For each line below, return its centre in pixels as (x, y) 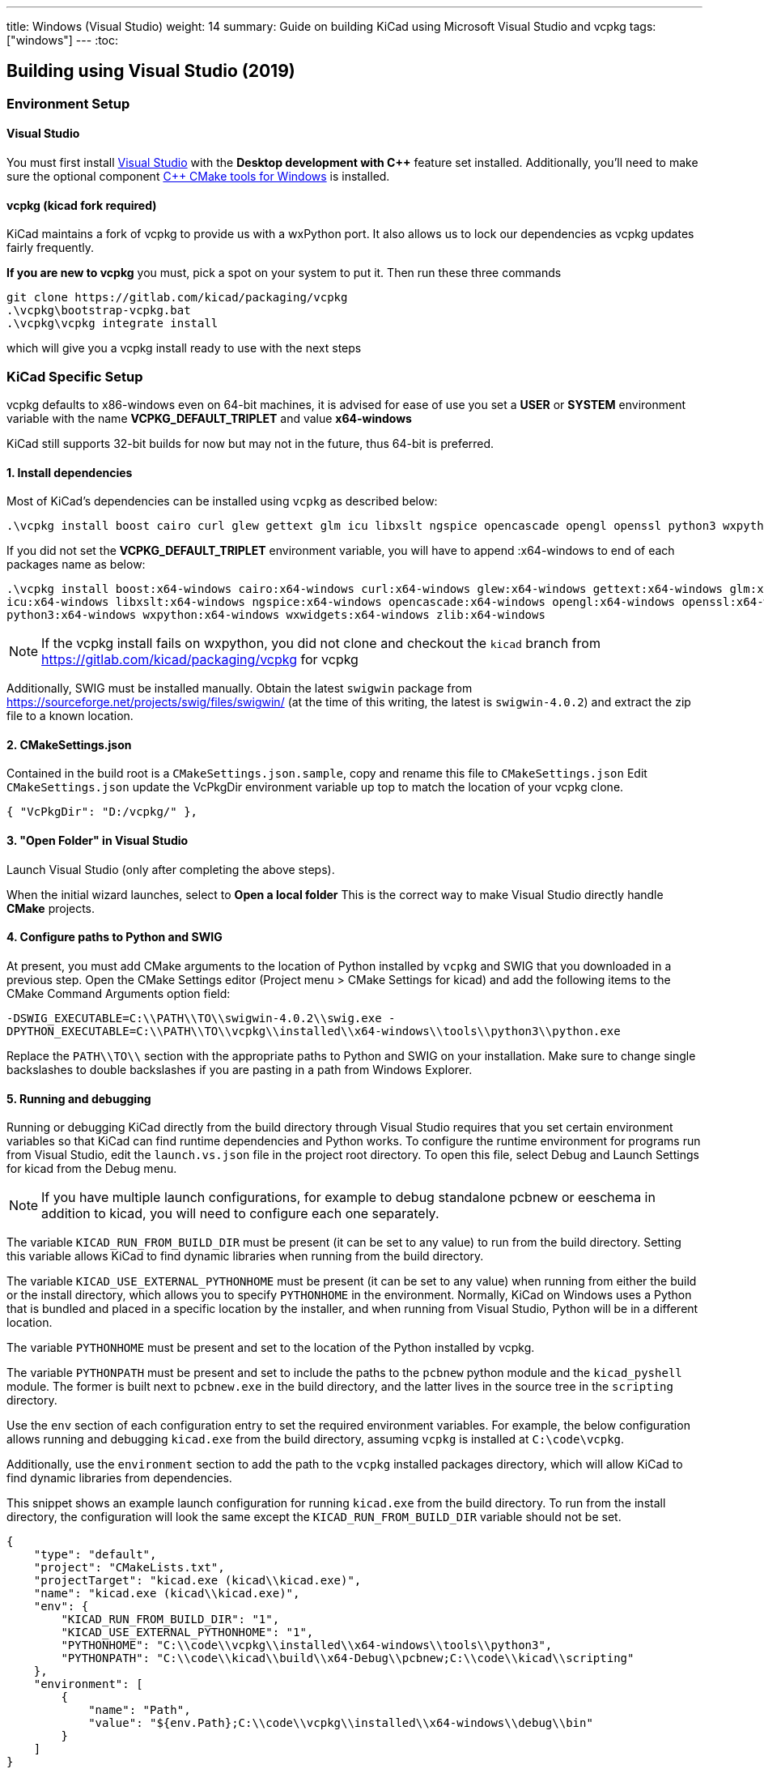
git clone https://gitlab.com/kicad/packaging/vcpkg (177, 298)
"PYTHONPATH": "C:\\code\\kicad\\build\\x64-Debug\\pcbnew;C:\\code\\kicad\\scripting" (348, 1658)
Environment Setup (68, 103)
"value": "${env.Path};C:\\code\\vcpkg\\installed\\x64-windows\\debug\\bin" (341, 1723)
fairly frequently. (50, 248)
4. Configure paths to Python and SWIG (115, 937)
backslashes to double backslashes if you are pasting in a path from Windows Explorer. (240, 1069)
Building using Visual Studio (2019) (151, 71)
